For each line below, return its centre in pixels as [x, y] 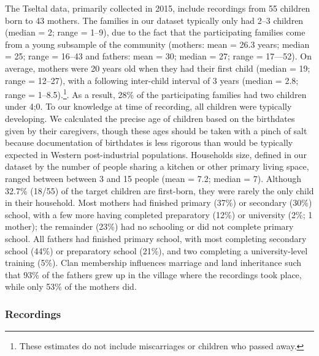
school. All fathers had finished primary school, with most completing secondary [156, 238]
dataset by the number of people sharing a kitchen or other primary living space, [157, 166]
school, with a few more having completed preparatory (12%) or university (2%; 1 [159, 214]
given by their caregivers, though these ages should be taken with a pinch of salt [156, 130]
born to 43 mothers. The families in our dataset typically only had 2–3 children [154, 20]
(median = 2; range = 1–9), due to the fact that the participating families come [155, 32]
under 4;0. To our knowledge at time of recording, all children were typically [148, 106]
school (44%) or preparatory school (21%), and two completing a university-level [156, 250]
